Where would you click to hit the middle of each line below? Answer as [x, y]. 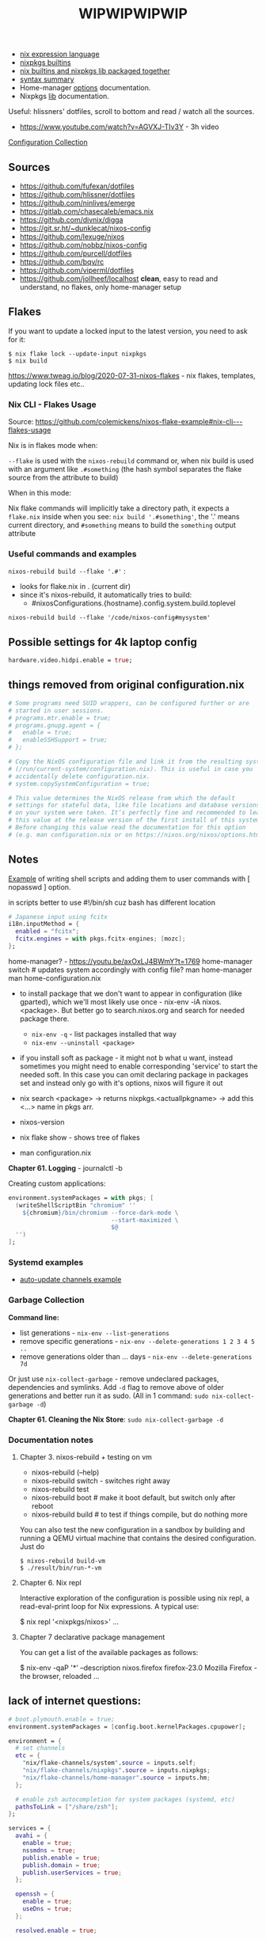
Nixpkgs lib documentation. [64, 97]
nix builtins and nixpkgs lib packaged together [95, 71]
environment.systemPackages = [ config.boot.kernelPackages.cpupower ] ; [127, 1726]
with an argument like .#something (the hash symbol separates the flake [125, 469]
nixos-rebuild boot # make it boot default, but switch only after [133, 1498]
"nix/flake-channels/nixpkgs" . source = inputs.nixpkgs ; [117, 1771]
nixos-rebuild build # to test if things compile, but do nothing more [139, 1514]
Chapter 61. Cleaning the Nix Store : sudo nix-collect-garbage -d [116, 1419]
